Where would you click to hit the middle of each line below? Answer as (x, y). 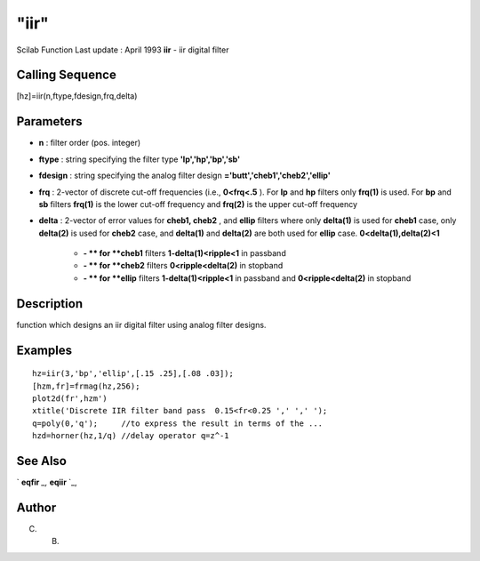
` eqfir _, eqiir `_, (47, 482)
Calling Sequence (67, 75)
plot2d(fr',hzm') (70, 398)
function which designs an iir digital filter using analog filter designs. (141, 325)
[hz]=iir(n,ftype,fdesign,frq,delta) (77, 96)
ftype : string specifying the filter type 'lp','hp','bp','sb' (139, 159)
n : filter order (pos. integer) (90, 143)
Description (50, 304)
